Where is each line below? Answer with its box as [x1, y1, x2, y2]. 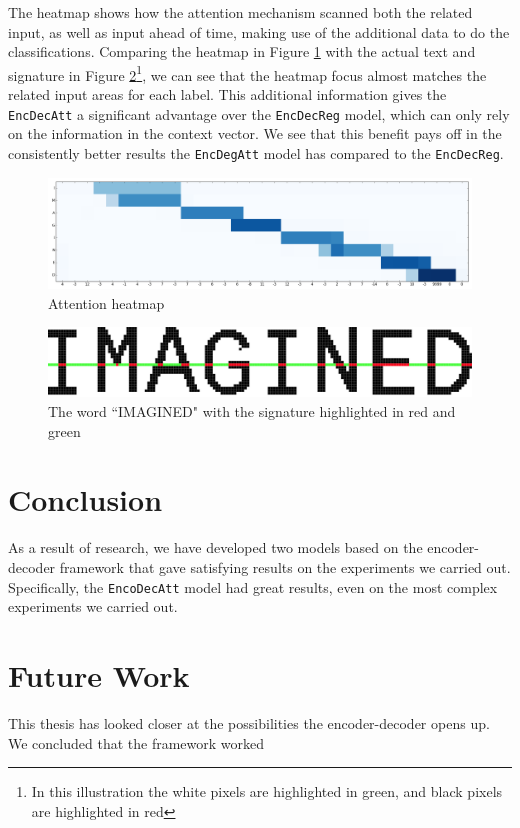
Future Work [8, 655, 190, 696]
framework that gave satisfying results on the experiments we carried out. [59, 556, 511, 577]
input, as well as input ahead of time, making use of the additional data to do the [8, 21, 510, 42]
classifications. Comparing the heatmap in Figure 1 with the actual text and [8, 41, 476, 62]
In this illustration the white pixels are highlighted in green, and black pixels [31, 781, 503, 802]
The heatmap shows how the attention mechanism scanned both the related [8, 2, 473, 22]
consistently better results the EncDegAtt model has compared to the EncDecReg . [8, 142, 504, 163]
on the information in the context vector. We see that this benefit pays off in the [8, 123, 502, 144]
